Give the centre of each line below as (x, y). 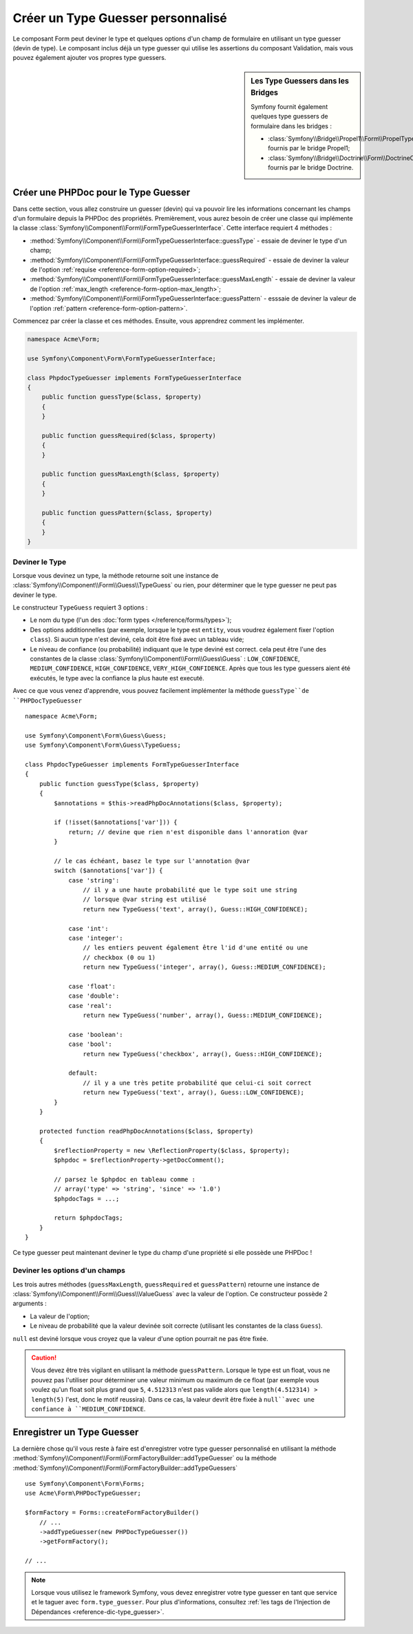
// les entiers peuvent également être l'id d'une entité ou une (195, 948)
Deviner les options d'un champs (69, 1271)
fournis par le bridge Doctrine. (311, 168)
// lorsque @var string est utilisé (145, 899)
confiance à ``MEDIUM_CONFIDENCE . (88, 1409)
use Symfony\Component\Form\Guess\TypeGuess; (103, 745)
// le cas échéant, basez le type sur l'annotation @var (152, 861)
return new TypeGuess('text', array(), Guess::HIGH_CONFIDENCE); (195, 909)
